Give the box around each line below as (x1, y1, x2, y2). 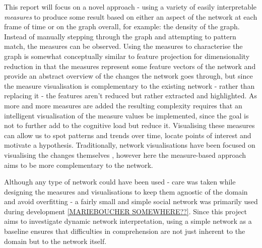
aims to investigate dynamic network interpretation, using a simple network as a (4, 216, 252, 226)
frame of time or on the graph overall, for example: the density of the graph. (4, 21, 240, 32)
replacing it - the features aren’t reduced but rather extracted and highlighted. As (4, 90, 257, 101)
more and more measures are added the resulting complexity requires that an (4, 100, 242, 110)
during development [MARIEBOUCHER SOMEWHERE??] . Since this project (4, 206, 247, 216)
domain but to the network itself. (4, 235, 107, 246)
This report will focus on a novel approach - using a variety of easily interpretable (4, 2, 257, 12)
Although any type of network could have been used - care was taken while (4, 176, 236, 187)
